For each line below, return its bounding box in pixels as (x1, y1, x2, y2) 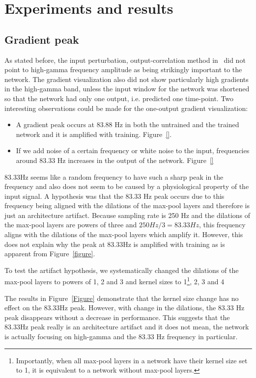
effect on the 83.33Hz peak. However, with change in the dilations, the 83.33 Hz (4, 302, 245, 313)
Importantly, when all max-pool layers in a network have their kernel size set (16, 355, 248, 365)
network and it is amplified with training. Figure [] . (16, 129, 172, 139)
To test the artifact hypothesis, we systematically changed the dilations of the (4, 265, 239, 275)
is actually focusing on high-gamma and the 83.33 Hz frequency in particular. (4, 331, 238, 342)
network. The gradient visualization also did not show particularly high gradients (4, 74, 249, 84)
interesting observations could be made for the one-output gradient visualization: (4, 103, 248, 113)
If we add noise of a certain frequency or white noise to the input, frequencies (16, 145, 250, 156)
